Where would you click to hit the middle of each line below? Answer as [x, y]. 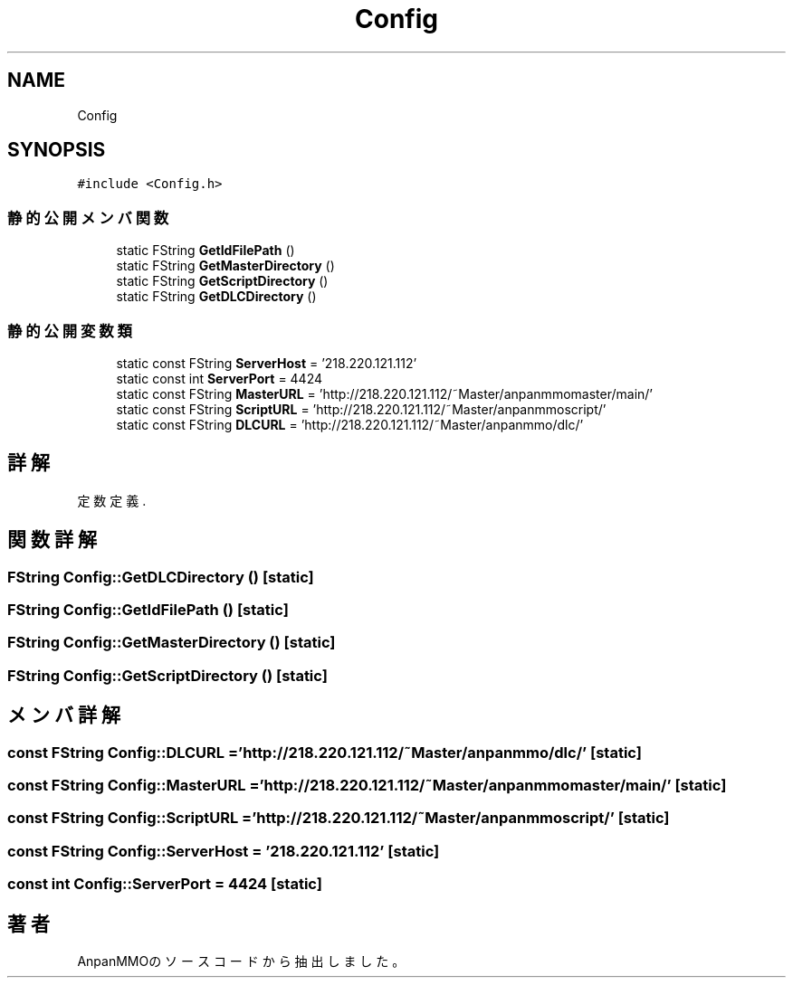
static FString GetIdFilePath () [205, 251]
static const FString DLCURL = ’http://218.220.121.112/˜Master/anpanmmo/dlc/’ [350, 424]
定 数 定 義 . [112, 500]
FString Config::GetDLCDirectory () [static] [161, 577]
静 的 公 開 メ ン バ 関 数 [88, 218]
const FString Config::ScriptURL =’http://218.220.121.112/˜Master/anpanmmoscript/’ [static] [339, 818]
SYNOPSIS [57, 150]
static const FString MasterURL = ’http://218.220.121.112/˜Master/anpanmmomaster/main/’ [384, 393]
